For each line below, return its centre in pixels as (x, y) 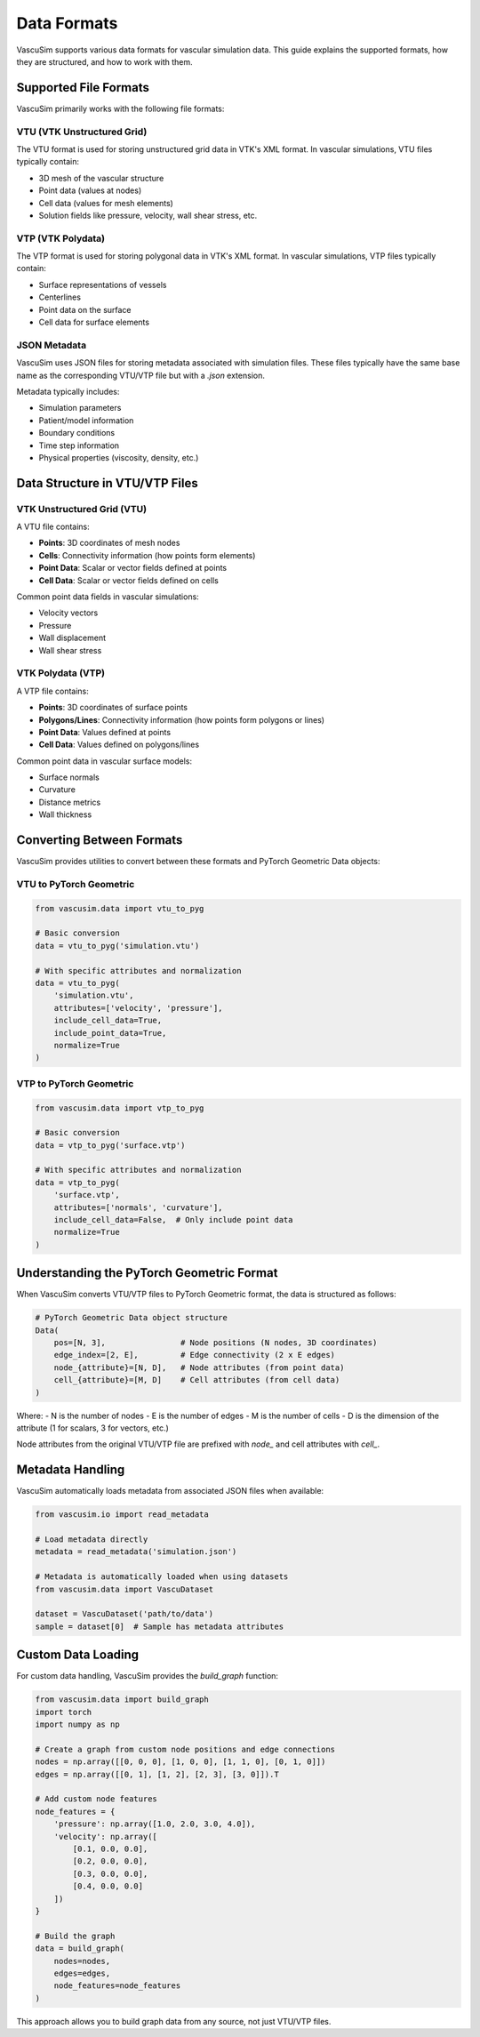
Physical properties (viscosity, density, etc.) (119, 457)
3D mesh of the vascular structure (101, 178)
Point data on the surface (85, 309)
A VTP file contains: (52, 691)
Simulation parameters (80, 408)
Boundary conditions (77, 433)
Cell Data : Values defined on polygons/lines (119, 745)
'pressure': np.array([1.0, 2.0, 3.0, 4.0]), (155, 1824)
